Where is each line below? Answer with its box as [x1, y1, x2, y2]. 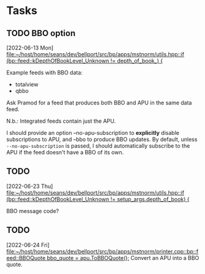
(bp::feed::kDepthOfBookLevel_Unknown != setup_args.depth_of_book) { [6, 195, 190, 203]
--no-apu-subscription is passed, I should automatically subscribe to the [6, 142, 190, 150]
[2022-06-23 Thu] [6, 182, 53, 190]
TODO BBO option [6, 28, 76, 38]
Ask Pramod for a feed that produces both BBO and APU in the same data [6, 99, 192, 106]
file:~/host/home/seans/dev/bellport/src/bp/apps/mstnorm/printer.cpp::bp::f [6, 248, 199, 255]
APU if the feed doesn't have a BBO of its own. [6, 149, 124, 156]
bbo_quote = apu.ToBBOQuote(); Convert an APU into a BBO [47, 254, 199, 261]
